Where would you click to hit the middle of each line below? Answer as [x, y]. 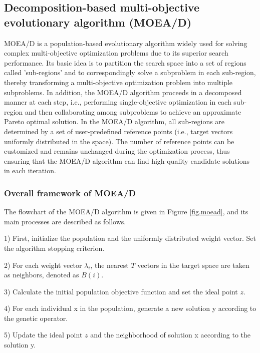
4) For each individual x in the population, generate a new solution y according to [130, 308]
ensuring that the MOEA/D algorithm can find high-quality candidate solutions [127, 160]
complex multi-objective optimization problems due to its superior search [116, 53]
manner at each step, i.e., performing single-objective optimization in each [118, 102]
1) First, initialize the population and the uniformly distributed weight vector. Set [130, 238]
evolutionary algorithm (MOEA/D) [98, 22]
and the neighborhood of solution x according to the [171, 335]
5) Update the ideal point [43, 335]
